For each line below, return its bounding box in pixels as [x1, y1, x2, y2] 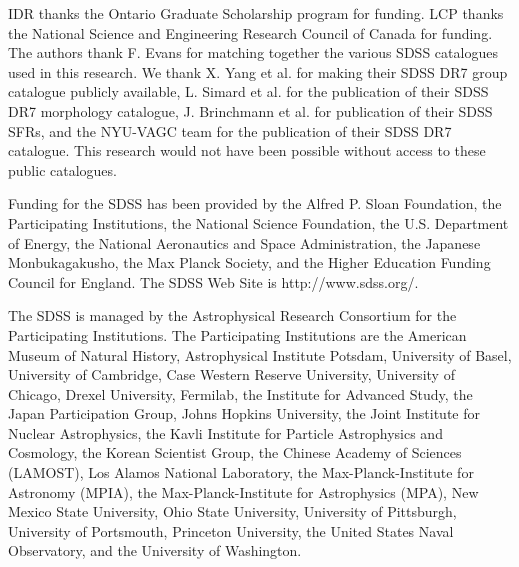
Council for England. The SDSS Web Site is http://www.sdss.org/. [8, 271, 419, 292]
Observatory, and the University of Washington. [8, 540, 302, 561]
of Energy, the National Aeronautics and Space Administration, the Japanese [8, 232, 481, 253]
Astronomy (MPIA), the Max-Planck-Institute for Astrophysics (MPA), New [8, 481, 479, 502]
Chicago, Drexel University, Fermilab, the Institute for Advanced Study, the [8, 383, 473, 404]
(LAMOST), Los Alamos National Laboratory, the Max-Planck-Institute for [8, 462, 474, 483]
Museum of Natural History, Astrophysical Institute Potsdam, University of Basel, [8, 344, 512, 365]
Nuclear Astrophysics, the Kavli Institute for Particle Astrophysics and [8, 422, 443, 443]
